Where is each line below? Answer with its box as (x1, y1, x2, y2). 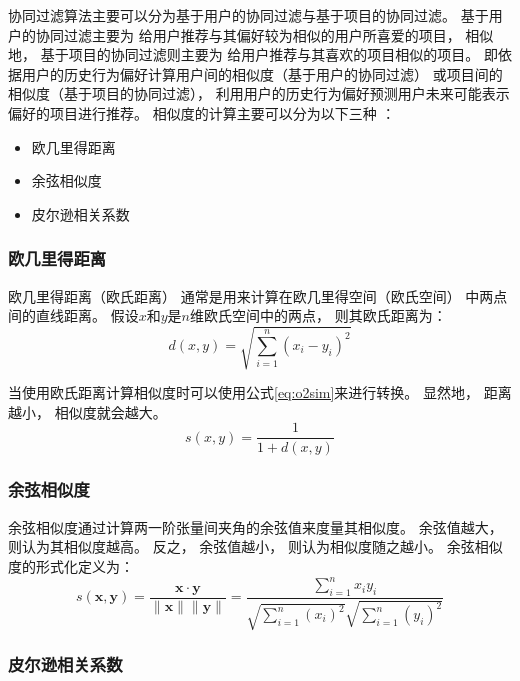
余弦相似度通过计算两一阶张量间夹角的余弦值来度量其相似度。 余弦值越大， (8, 516, 503, 537)
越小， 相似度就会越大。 (8, 401, 167, 422)
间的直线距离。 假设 (8, 305, 139, 326)
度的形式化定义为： (8, 555, 134, 576)
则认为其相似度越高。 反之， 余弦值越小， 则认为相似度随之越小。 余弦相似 (8, 536, 503, 557)
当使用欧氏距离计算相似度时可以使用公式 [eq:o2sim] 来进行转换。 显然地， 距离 (8, 382, 512, 403)
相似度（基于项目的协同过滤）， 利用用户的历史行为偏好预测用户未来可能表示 (8, 83, 510, 104)
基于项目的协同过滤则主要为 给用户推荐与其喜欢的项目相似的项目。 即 (40, 44, 498, 65)
